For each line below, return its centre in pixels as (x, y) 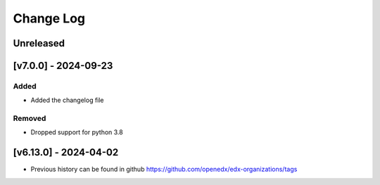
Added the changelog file (68, 100)
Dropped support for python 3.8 (77, 132)
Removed (30, 118)
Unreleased (39, 43)
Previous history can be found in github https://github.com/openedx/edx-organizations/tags (164, 170)
